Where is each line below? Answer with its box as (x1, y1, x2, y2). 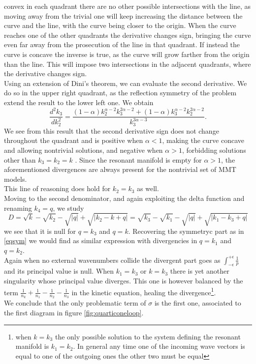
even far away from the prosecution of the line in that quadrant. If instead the (4, 39, 240, 50)
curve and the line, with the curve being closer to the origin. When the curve (4, 20, 236, 30)
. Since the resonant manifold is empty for (75, 154, 202, 165)
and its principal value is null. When (4, 266, 114, 276)
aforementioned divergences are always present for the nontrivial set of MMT (4, 164, 236, 174)
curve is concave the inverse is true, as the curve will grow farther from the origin (4, 49, 250, 59)
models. (4, 173, 27, 184)
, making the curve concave (162, 135, 244, 145)
